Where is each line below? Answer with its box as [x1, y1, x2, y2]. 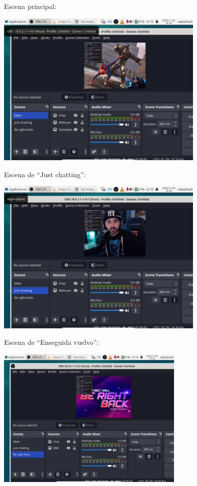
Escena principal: [4, 1, 56, 11]
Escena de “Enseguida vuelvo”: [4, 337, 99, 347]
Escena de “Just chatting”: [4, 169, 86, 179]
